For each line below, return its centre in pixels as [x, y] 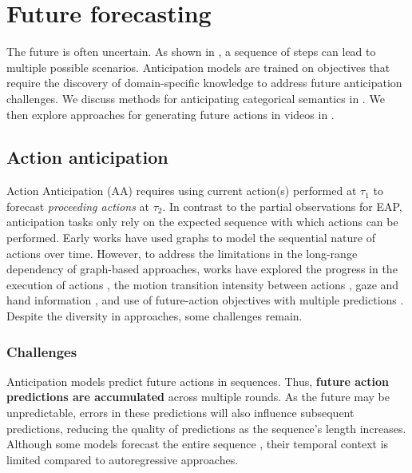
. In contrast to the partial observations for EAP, [282, 206]
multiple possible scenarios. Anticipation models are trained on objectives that [198, 67]
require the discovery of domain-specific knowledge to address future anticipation [204, 83]
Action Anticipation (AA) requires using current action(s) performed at [182, 191]
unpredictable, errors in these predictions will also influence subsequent [180, 413]
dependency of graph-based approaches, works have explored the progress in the [202, 269]
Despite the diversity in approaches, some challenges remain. [154, 316]
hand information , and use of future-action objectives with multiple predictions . [205, 300]
